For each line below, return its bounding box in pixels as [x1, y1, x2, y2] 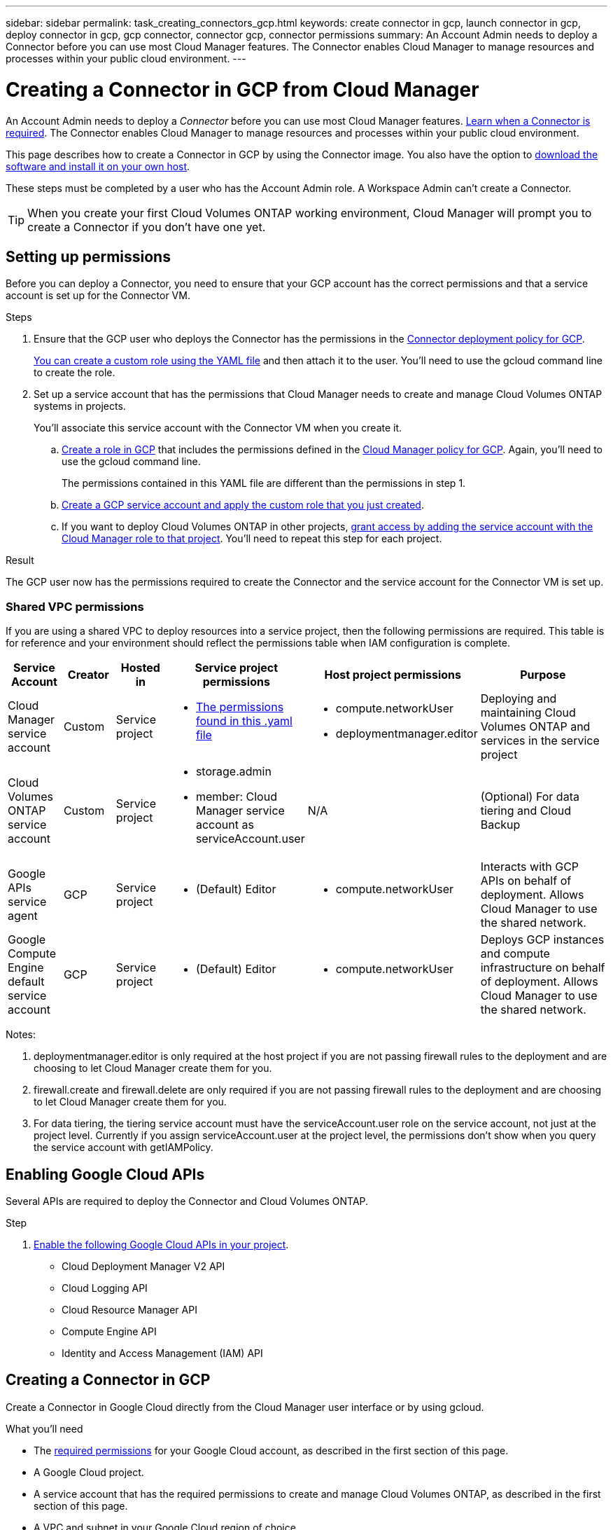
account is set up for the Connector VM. [6, 289, 190, 302]
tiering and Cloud [480, 804, 572, 818]
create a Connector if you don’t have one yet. [27, 219, 266, 234]
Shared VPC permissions [6, 599, 144, 614]
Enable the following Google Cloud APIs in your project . [34, 1238, 289, 1250]
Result [6, 554, 34, 567]
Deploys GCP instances [480, 932, 605, 947]
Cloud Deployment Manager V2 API [62, 1260, 225, 1272]
